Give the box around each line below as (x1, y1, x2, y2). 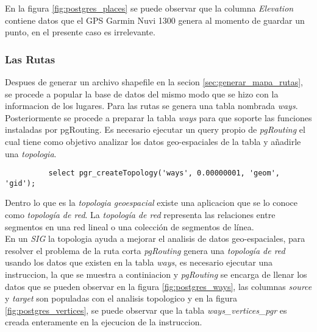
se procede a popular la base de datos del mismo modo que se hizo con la (5, 87, 279, 100)
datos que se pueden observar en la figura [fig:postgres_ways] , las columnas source (5, 280, 312, 292)
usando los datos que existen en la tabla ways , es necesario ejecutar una (5, 256, 272, 269)
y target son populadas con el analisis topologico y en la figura (5, 292, 238, 305)
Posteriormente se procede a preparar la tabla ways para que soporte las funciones (5, 111, 312, 124)
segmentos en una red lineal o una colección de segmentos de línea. (5, 220, 254, 233)
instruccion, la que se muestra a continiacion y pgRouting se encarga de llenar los (5, 268, 307, 281)
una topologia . (5, 147, 57, 160)
